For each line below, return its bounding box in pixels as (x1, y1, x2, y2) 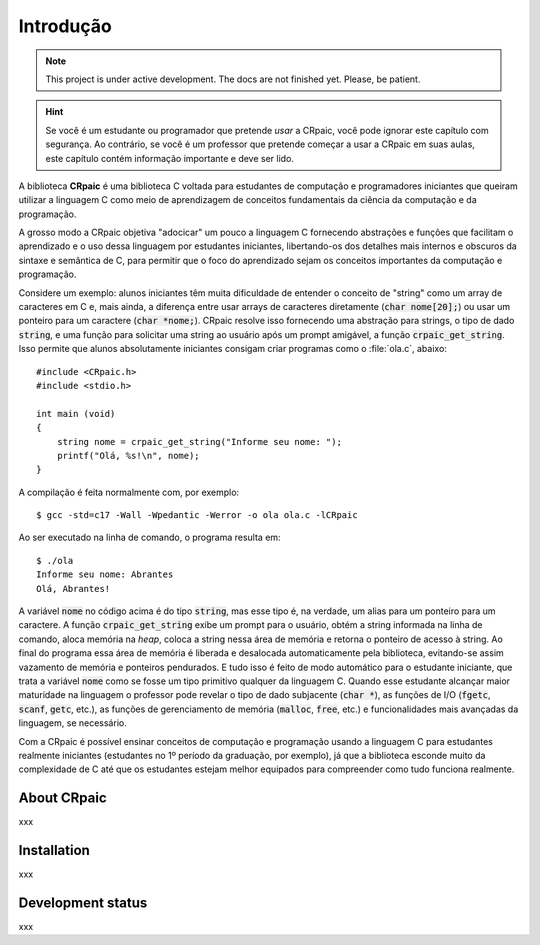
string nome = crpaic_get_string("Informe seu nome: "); (56, 436, 342, 447)
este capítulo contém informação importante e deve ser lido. (45, 152, 295, 164)
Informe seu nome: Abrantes (36, 569, 174, 580)
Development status (18, 894, 148, 911)
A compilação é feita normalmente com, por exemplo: (18, 486, 240, 498)
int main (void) (36, 408, 116, 419)
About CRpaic (18, 790, 107, 807)
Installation (18, 842, 90, 859)
